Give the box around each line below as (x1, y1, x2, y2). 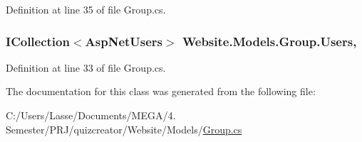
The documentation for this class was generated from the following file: (6, 84, 316, 99)
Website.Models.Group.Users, (182, 32, 357, 50)
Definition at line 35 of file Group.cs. (6, 2, 166, 16)
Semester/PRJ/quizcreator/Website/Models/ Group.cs (6, 121, 242, 136)
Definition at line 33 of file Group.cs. (6, 60, 166, 75)
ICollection (6, 32, 70, 50)
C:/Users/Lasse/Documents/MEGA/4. (6, 108, 176, 122)
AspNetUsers (85, 32, 163, 50)
